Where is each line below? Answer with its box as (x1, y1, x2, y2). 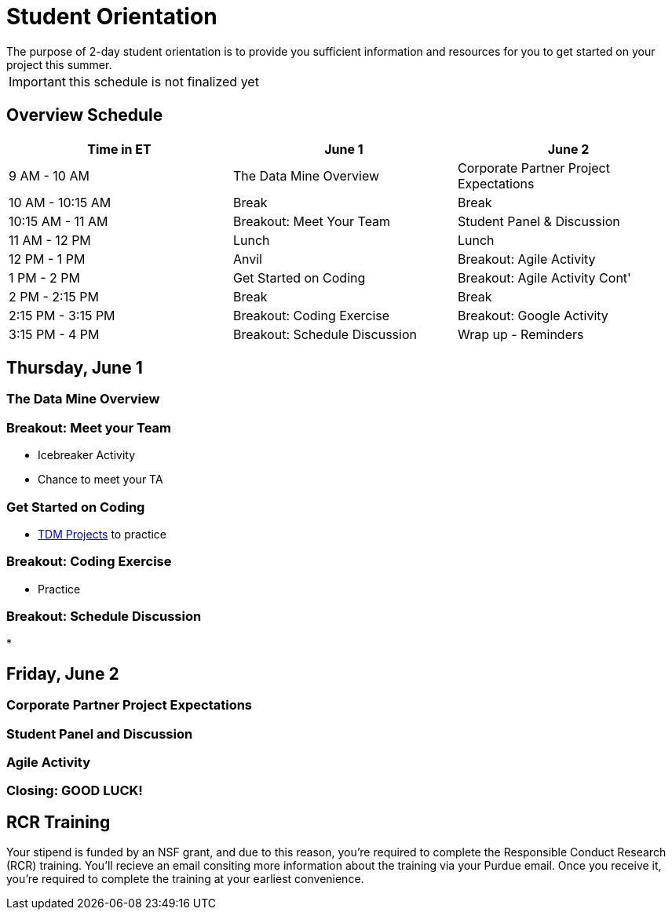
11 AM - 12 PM (9, 232, 91, 248)
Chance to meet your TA (38, 473, 163, 487)
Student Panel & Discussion (457, 213, 620, 229)
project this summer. (6, 57, 112, 71)
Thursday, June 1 (6, 358, 143, 378)
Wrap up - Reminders (457, 326, 584, 342)
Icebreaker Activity (38, 448, 136, 462)
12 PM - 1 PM (9, 250, 86, 267)
